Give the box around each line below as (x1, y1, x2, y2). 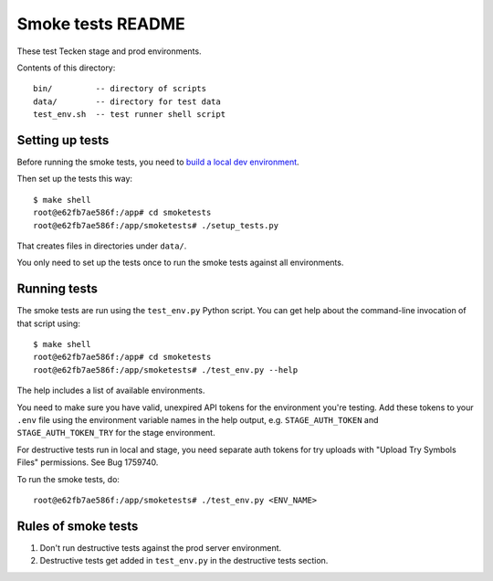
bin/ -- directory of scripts (33, 83, 207, 94)
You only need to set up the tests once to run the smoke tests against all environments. (16, 257, 344, 269)
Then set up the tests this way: (16, 174, 132, 185)
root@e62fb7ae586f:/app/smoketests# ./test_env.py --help (33, 364, 299, 375)
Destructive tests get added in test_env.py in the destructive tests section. (39, 555, 329, 566)
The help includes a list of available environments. (16, 385, 205, 396)
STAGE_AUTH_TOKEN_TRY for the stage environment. (16, 428, 215, 438)
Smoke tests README (16, 14, 186, 34)
